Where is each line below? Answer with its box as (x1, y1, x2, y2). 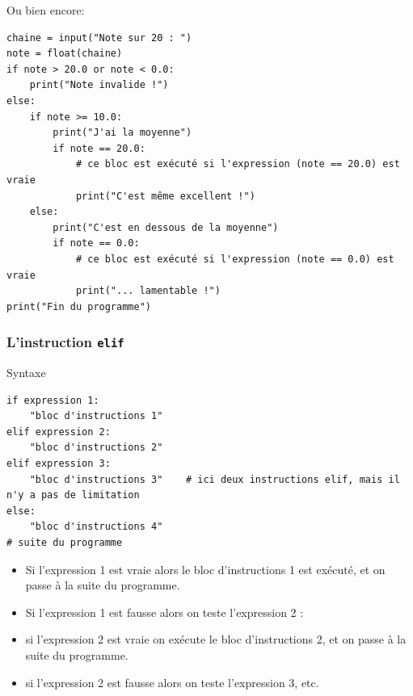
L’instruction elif (6, 332, 124, 352)
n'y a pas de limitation (6, 489, 140, 501)
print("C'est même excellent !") (75, 190, 255, 202)
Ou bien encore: (6, 2, 85, 18)
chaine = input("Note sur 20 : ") (6, 31, 192, 44)
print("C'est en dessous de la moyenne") (53, 221, 279, 233)
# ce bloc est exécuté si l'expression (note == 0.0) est (75, 253, 394, 265)
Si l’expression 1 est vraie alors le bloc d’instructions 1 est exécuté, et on (25, 560, 386, 577)
